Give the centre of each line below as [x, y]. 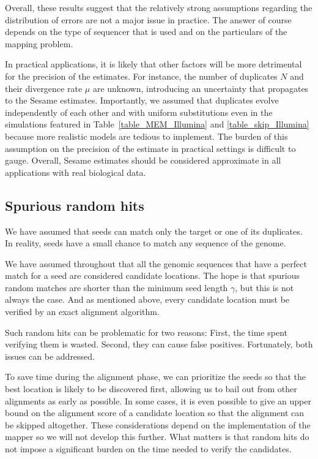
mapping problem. [39, 43]
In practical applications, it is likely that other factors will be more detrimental [153, 64]
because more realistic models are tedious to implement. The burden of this [146, 136]
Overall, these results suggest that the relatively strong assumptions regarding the [159, 7]
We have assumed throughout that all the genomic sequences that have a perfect [156, 263]
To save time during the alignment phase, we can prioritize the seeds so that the [156, 377]
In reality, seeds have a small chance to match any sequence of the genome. [146, 243]
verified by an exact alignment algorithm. [82, 312]
